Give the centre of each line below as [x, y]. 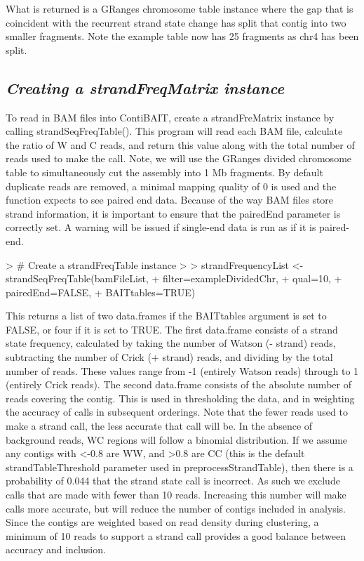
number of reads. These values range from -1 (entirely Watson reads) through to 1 [182, 370]
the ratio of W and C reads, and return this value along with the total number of [180, 144]
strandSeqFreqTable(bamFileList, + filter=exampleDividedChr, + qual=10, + [174, 278]
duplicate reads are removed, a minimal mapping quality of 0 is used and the [171, 186]
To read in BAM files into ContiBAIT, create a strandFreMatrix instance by [170, 117]
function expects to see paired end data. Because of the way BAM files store [170, 200]
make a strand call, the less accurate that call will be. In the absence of [159, 426]
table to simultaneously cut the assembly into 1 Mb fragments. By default [164, 172]
